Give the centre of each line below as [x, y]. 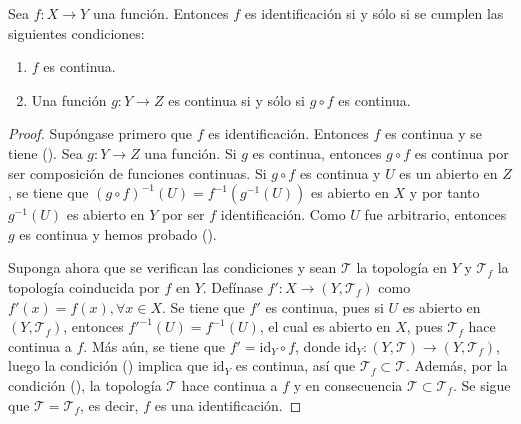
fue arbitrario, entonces [435, 214]
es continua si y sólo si [236, 99]
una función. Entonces [160, 13]
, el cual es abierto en [325, 326]
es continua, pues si [324, 306]
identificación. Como [283, 214]
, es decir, [109, 404]
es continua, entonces [317, 152]
